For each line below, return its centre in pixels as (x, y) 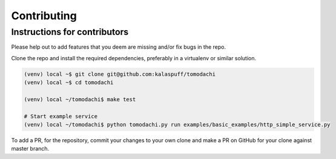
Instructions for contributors (70, 32)
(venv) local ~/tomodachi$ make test (80, 99)
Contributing (44, 16)
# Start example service (61, 116)
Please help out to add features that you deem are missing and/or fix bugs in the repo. (119, 47)
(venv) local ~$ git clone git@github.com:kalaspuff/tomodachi (120, 74)
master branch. (30, 149)
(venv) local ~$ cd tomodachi (69, 83)
